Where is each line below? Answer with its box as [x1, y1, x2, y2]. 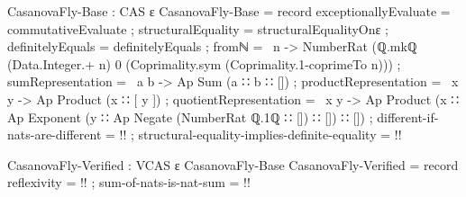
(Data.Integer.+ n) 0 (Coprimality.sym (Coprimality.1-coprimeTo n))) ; [7, 54, 401, 73]
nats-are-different [7, 125, 102, 144]
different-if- [377, 107, 439, 126]
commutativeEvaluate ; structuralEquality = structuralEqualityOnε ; [7, 19, 388, 38]
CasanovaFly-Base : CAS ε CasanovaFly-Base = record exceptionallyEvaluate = [7, 2, 451, 20]
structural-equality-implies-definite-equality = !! [138, 125, 402, 144]
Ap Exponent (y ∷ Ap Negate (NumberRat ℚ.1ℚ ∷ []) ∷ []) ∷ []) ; [7, 107, 373, 126]
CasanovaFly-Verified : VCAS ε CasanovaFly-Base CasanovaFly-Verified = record [7, 155, 459, 174]
